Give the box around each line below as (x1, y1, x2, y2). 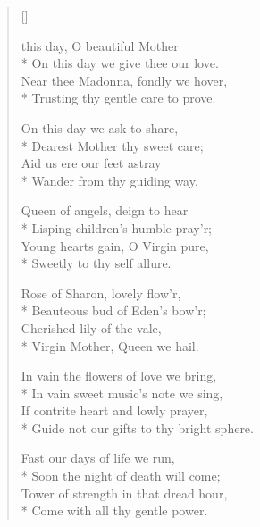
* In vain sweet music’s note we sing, (21, 383, 223, 402)
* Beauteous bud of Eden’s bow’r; (21, 301, 206, 320)
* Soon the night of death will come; (21, 466, 221, 485)
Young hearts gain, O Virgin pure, (21, 236, 209, 255)
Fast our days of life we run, (21, 448, 175, 467)
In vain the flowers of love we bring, (21, 366, 217, 385)
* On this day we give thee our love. (21, 54, 219, 72)
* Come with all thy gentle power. (21, 501, 208, 520)
